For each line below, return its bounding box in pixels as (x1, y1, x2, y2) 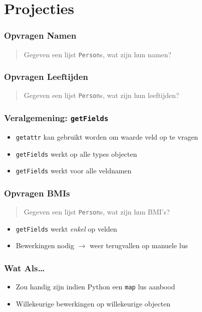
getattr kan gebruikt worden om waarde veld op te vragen (16, 131, 198, 142)
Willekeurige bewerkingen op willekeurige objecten (16, 298, 170, 308)
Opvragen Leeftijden (4, 70, 88, 83)
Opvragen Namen (4, 29, 77, 42)
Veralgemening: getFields (4, 112, 109, 124)
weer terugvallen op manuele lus (89, 240, 188, 251)
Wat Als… (4, 261, 45, 274)
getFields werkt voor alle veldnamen (16, 165, 132, 176)
